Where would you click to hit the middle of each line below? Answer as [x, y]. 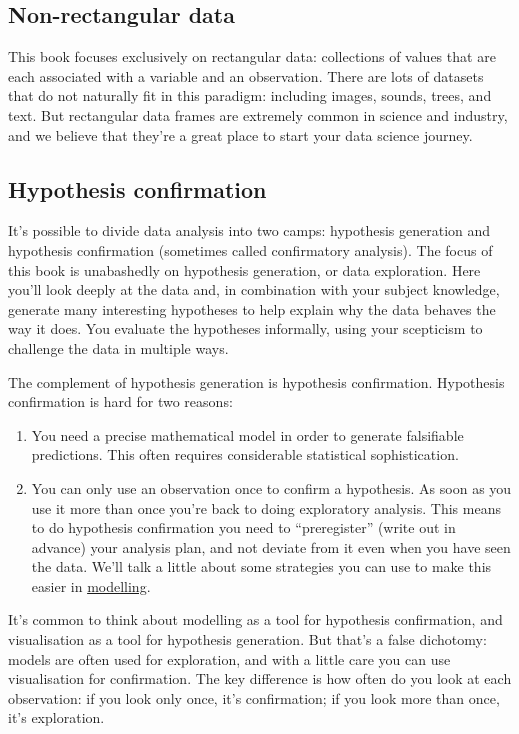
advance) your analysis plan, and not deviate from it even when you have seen [271, 546]
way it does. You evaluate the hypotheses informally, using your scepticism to [245, 328]
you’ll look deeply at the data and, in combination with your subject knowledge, [254, 289]
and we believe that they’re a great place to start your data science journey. [240, 134]
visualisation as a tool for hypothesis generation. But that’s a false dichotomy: [247, 639]
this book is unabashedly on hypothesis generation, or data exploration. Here [244, 269]
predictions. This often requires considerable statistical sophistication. [245, 454]
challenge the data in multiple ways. [118, 347]
